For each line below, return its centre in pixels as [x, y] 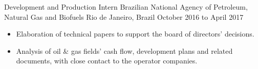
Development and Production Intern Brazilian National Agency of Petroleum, [126, 7]
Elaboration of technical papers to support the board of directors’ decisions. [135, 34]
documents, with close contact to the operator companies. [107, 61]
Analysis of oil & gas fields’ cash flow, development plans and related [124, 50]
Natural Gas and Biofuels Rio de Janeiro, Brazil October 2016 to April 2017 [124, 16]
